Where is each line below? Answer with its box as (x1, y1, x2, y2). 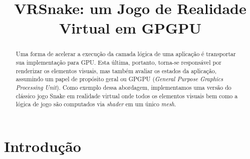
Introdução (4, 135, 81, 156)
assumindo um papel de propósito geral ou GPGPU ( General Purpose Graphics (16, 75, 223, 83)
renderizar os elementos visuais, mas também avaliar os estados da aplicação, (16, 66, 217, 75)
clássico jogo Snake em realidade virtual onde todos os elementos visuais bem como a (16, 91, 238, 100)
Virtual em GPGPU (59, 18, 201, 38)
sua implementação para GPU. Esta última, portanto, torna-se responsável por (16, 58, 221, 67)
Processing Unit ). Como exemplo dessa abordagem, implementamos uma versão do (16, 83, 231, 91)
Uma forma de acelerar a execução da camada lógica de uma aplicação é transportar (16, 50, 236, 58)
